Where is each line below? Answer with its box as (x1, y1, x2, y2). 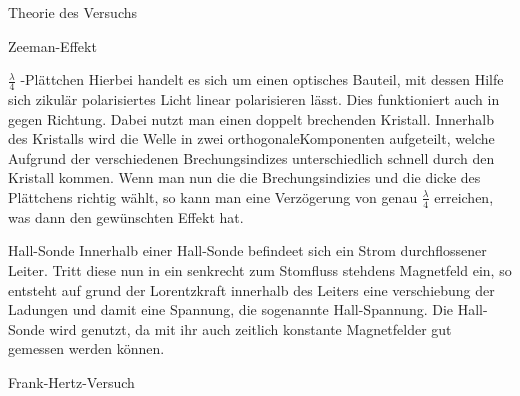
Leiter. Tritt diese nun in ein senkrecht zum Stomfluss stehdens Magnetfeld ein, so (8, 260, 512, 280)
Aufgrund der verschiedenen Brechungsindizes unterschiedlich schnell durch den (8, 147, 495, 168)
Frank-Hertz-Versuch (8, 371, 135, 392)
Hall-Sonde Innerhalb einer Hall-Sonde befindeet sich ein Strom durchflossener (8, 240, 487, 261)
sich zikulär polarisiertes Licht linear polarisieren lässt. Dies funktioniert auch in (8, 89, 500, 110)
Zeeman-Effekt (8, 35, 97, 56)
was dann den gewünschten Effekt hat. (8, 206, 244, 227)
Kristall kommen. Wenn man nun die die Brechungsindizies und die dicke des (8, 167, 481, 188)
